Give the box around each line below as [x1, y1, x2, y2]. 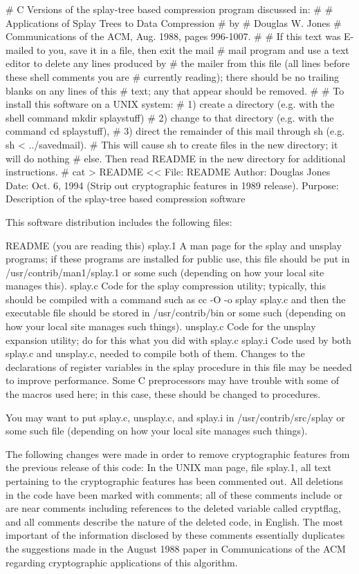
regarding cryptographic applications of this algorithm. [6, 555, 238, 569]
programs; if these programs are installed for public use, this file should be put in [6, 251, 350, 266]
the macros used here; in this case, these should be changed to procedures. [6, 387, 321, 401]
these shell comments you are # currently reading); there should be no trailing [6, 69, 339, 84]
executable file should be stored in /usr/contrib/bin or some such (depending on [6, 305, 346, 320]
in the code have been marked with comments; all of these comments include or [6, 487, 343, 501]
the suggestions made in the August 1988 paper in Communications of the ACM [6, 541, 346, 555]
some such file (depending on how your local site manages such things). [6, 423, 308, 438]
